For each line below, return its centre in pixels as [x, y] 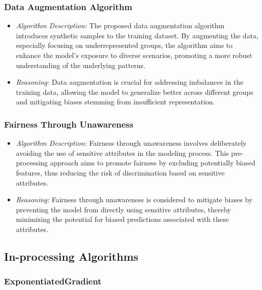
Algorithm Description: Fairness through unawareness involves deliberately [131, 143]
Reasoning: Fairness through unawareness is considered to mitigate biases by [134, 199]
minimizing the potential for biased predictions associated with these [122, 219]
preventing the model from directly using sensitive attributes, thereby [123, 209]
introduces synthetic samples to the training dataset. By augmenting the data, [137, 35]
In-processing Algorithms [71, 256]
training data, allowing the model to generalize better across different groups [135, 92]
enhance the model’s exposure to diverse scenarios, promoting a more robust [134, 55]
